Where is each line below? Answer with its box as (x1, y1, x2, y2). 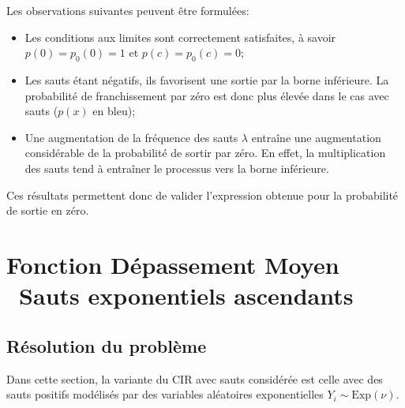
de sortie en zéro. (6, 202, 89, 219)
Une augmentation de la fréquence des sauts (24, 129, 238, 145)
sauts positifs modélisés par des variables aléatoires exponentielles (6, 386, 324, 402)
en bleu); (92, 103, 136, 119)
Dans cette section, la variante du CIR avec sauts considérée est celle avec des (6, 370, 383, 387)
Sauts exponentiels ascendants (19, 279, 354, 312)
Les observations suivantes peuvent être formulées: (6, 2, 249, 18)
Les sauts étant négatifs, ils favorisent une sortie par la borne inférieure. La (24, 71, 389, 88)
